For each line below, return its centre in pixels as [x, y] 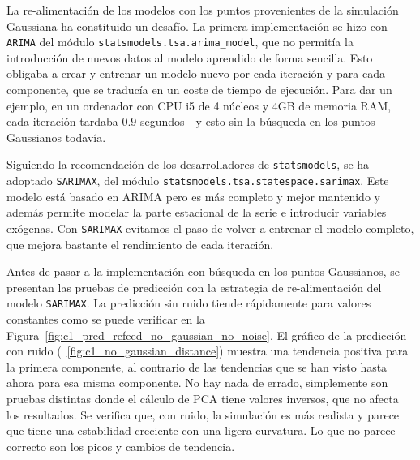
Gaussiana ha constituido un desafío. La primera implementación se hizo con [197, 26]
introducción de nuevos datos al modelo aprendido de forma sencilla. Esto [190, 57]
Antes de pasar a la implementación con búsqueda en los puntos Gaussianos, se [203, 271]
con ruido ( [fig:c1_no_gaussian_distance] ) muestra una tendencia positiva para [208, 351]
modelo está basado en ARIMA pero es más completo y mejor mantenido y [193, 196]
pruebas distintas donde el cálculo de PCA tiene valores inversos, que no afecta [203, 398]
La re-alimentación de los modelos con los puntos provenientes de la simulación [203, 10]
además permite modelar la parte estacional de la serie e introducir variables [197, 212]
